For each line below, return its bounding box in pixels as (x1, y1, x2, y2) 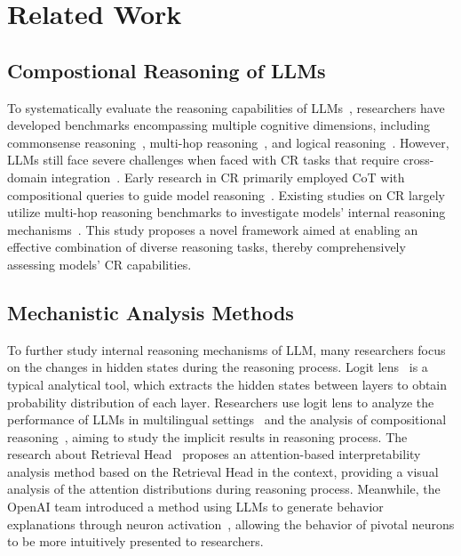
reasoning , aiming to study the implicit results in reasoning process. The (7, 427, 408, 446)
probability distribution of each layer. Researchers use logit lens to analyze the (7, 392, 434, 411)
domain (7, 167, 48, 186)
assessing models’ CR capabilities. (7, 254, 192, 273)
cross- (402, 150, 434, 169)
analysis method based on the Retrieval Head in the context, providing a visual (7, 462, 439, 480)
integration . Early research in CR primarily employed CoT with (51, 167, 405, 186)
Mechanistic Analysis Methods (7, 298, 294, 326)
